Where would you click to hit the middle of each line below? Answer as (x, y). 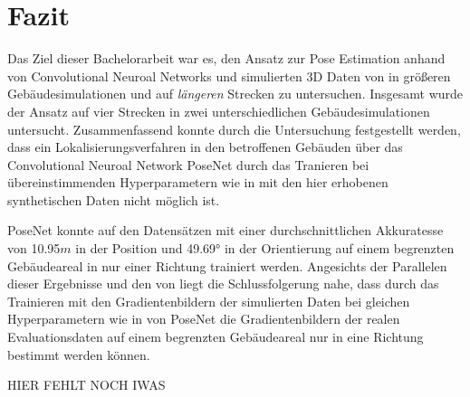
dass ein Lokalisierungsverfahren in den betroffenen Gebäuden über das (205, 147)
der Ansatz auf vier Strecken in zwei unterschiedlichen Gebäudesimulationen (219, 111)
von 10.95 (34, 248)
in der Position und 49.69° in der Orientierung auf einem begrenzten (265, 248)
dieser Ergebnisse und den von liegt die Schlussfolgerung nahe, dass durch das (223, 284)
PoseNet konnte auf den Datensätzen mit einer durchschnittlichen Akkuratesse (225, 230)
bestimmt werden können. (79, 354)
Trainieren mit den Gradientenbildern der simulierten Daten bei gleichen (209, 301)
